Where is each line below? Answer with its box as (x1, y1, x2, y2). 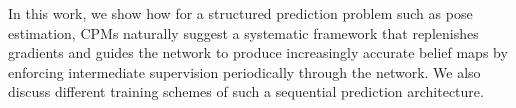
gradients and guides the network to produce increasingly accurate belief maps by (8, 42, 508, 63)
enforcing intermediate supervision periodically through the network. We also (8, 61, 481, 82)
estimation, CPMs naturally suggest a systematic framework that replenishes (8, 22, 479, 43)
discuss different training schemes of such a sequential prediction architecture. (8, 81, 484, 102)
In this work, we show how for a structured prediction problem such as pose (8, 3, 473, 23)
